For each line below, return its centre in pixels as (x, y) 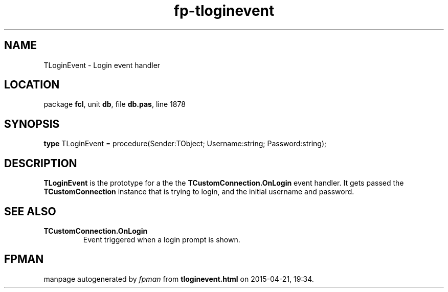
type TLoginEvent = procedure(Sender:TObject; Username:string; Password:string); (185, 144)
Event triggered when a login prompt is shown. (162, 239)
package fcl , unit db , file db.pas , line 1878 (115, 104)
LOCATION (32, 85)
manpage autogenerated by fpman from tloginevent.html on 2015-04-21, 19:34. (179, 279)
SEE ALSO (30, 211)
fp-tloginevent (224, 11)
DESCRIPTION (41, 163)
